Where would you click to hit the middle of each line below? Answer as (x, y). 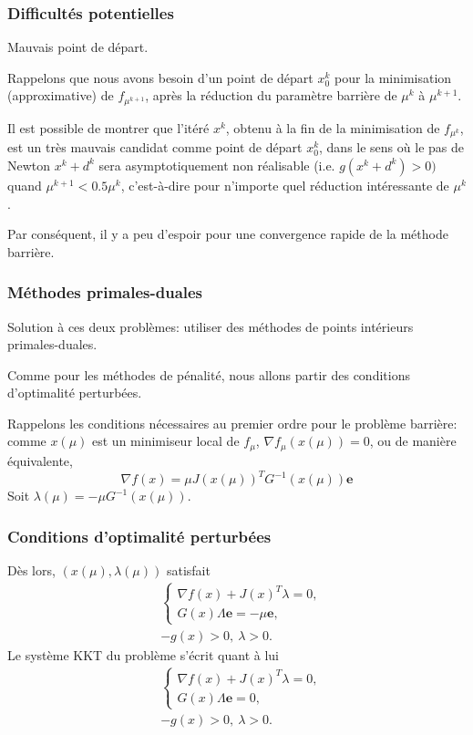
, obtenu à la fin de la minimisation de (333, 127)
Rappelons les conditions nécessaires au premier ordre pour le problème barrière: (232, 423)
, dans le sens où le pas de (391, 147)
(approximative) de (61, 95)
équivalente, (40, 460)
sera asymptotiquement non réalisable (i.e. (217, 165)
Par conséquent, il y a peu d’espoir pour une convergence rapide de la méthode (228, 234)
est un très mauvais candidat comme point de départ (155, 147)
